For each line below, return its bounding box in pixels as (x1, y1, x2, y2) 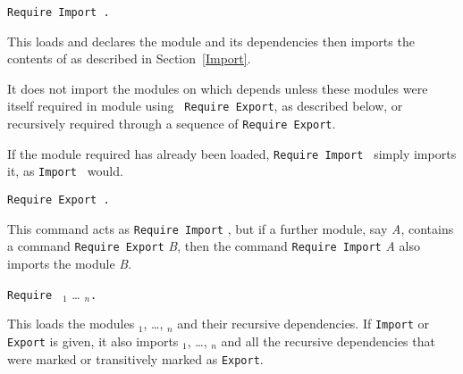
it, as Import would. (7, 162, 123, 180)
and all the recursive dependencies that (221, 331, 435, 350)
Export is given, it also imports (7, 331, 179, 350)
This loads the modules (7, 314, 135, 333)
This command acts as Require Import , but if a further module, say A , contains (7, 219, 454, 237)
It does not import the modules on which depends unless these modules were (7, 79, 428, 97)
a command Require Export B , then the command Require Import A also (7, 237, 420, 255)
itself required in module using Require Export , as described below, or (7, 96, 403, 115)
